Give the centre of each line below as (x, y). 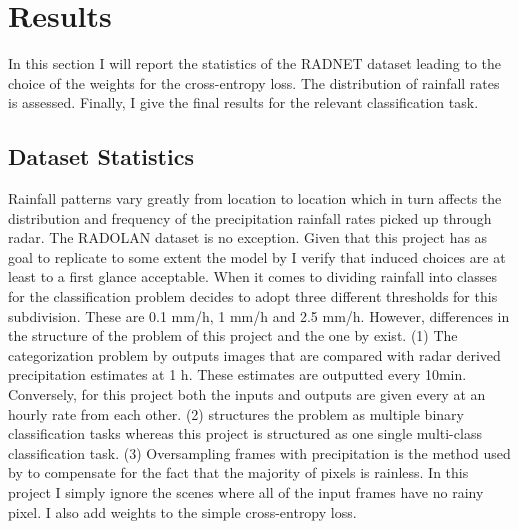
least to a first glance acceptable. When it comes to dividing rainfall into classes (252, 276)
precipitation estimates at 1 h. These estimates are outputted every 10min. (237, 374)
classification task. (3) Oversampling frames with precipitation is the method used (259, 452)
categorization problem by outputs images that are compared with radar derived (254, 354)
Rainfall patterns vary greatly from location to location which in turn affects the (255, 198)
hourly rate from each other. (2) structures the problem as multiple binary (236, 413)
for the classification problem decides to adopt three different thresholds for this (253, 296)
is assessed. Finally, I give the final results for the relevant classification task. (243, 102)
